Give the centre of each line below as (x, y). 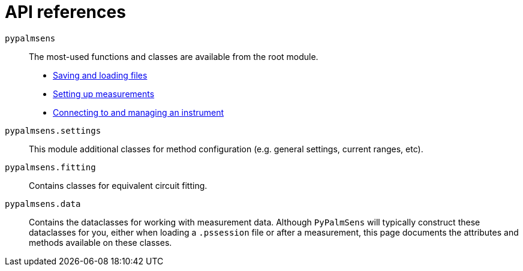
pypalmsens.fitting (50, 167)
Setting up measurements (104, 94)
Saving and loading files (100, 75)
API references (65, 12)
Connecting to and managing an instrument (139, 112)
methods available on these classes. (100, 242)
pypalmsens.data (43, 204)
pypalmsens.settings (53, 130)
